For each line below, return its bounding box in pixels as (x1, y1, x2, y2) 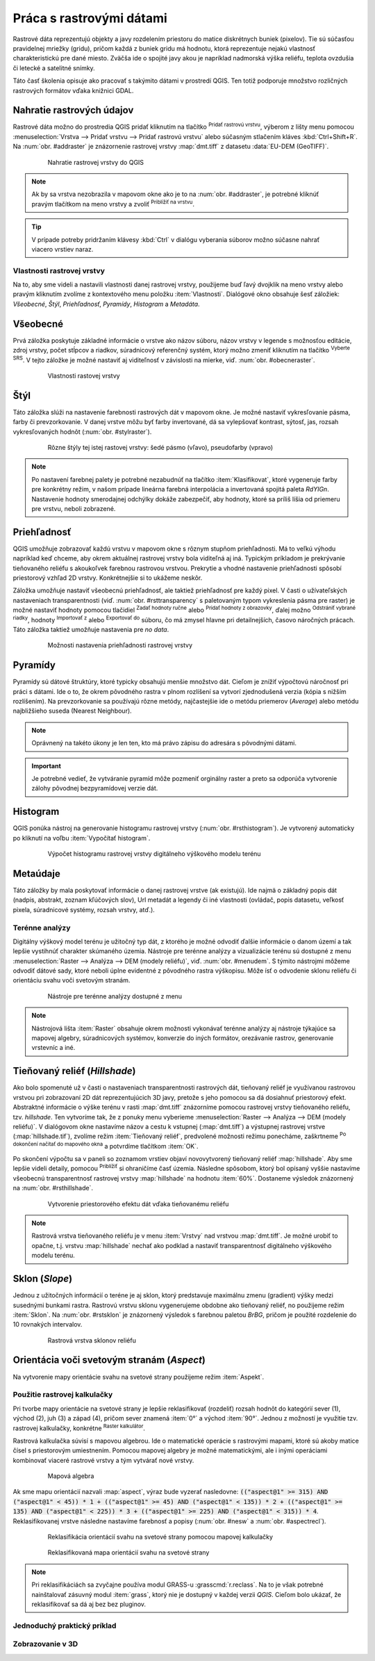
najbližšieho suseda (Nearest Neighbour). (12, 706, 132, 715)
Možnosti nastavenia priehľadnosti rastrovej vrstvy (47, 641, 193, 649)
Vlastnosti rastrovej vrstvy (12, 266, 106, 275)
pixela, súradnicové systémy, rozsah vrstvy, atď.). (12, 905, 156, 914)
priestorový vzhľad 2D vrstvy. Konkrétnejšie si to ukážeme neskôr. (12, 574, 203, 582)
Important (31, 761, 62, 770)
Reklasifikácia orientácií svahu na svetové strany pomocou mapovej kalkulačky (47, 1533, 274, 1541)
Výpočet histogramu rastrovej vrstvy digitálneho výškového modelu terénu (47, 850, 261, 858)
